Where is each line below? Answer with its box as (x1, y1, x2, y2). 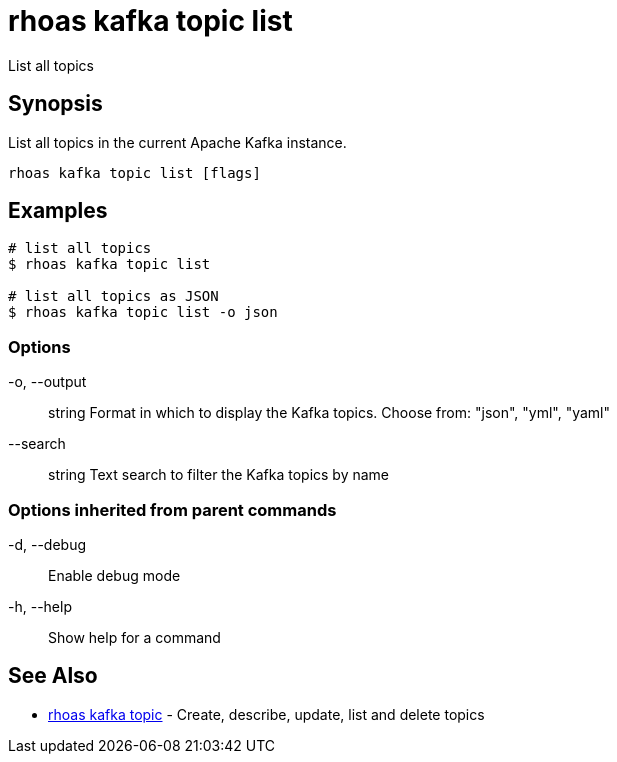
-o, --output (8, 373, 87, 391)
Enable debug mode (48, 566, 181, 584)
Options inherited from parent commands (8, 499, 337, 520)
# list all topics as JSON (8, 288, 219, 305)
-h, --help (8, 597, 72, 615)
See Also (8, 663, 98, 689)
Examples (8, 198, 108, 224)
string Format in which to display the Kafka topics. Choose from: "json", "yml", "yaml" (48, 404, 611, 422)
